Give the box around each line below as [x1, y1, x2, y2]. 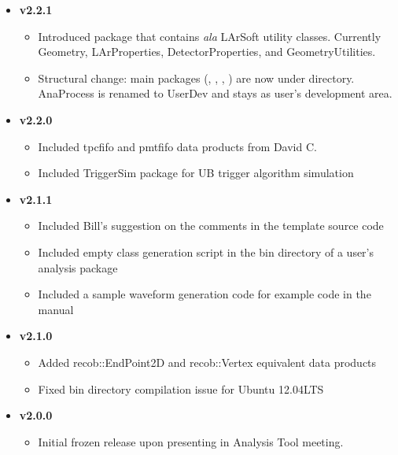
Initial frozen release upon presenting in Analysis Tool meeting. [38, 433, 344, 449]
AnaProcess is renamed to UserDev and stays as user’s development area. [38, 85, 392, 102]
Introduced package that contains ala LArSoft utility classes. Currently [38, 28, 381, 44]
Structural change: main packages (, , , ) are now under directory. [38, 69, 355, 86]
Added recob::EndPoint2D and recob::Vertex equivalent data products [38, 353, 377, 370]
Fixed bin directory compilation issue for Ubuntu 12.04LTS [38, 380, 324, 397]
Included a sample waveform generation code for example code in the [38, 286, 371, 302]
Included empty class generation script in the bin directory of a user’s [38, 243, 374, 260]
